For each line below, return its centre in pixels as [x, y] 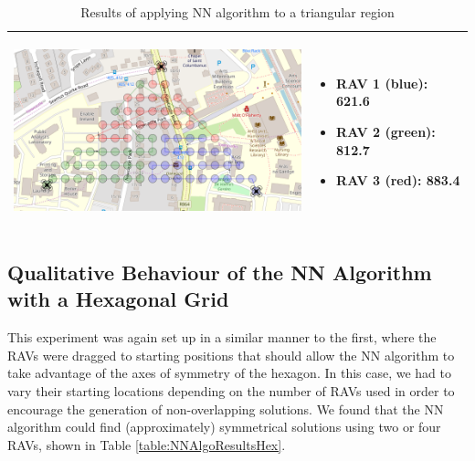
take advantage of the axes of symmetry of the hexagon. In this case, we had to [230, 373]
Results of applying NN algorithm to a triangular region [237, 12]
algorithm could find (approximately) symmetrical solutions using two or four [224, 427]
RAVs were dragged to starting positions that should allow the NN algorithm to [231, 355]
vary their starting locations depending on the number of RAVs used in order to [231, 390]
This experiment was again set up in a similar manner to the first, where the [222, 337]
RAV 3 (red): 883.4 [398, 180]
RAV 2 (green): [386, 132]
